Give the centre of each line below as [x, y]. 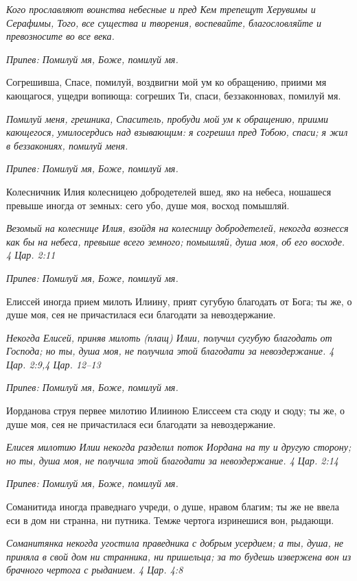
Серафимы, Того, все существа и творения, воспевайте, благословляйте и [164, 22]
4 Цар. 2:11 [31, 255]
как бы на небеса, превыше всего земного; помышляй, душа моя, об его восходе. [176, 241]
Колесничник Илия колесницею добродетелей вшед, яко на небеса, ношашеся [169, 191]
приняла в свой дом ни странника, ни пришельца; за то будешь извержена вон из [179, 556]
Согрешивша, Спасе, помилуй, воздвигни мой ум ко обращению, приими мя [166, 82]
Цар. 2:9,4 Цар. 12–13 [54, 364]
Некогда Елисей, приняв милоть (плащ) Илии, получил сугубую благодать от [169, 337]
